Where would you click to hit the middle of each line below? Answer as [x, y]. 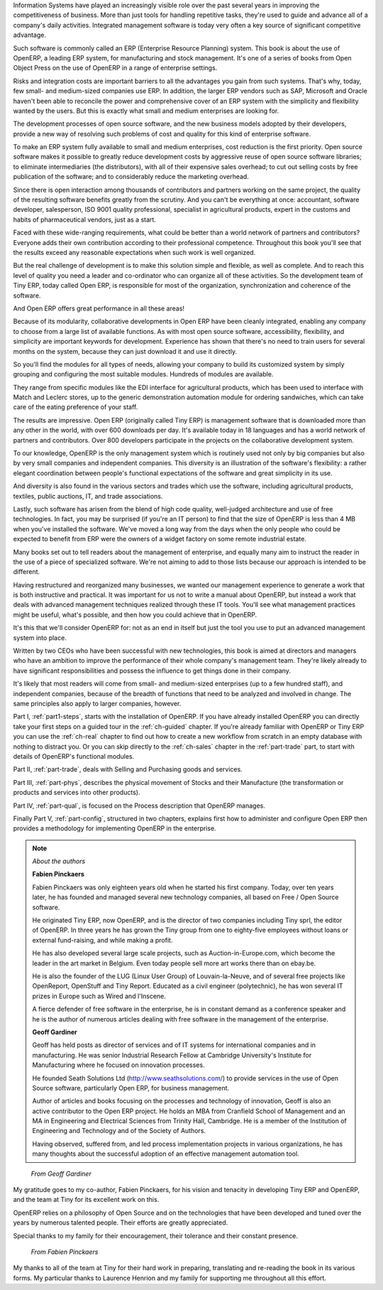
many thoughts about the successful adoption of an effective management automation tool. [166, 1154]
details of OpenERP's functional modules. [74, 756]
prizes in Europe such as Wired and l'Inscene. [99, 996]
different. [27, 572]
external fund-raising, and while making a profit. [102, 940]
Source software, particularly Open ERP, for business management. [131, 1088]
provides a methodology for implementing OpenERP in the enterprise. [115, 828]
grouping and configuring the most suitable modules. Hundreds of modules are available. [143, 374]
